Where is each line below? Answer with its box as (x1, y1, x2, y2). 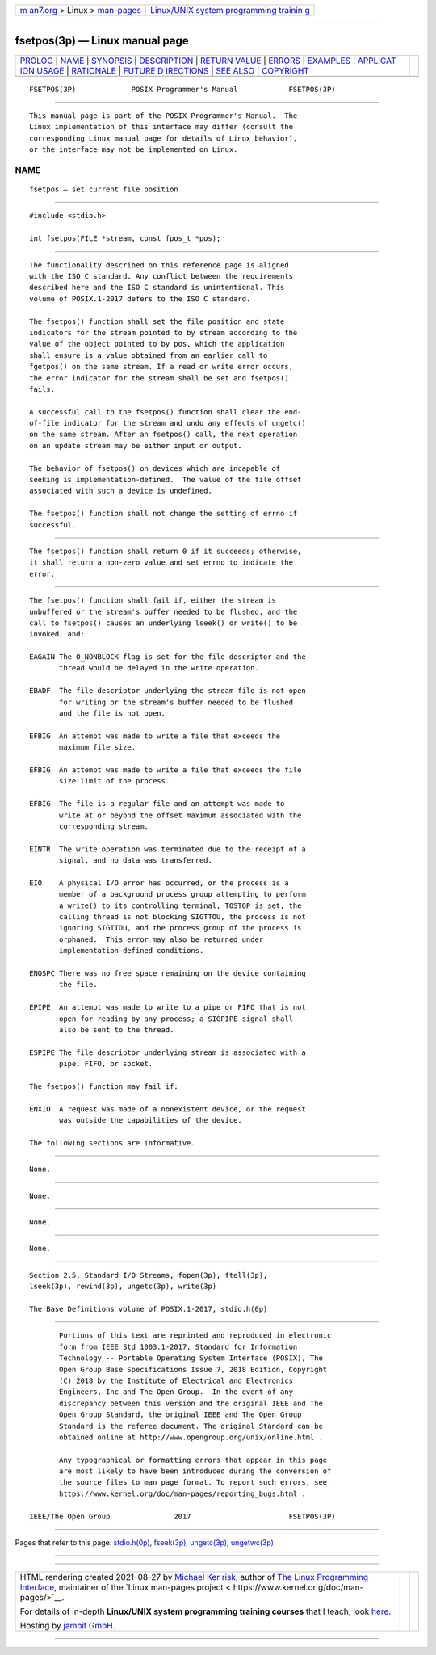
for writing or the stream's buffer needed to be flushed (59, 697, 294, 707)
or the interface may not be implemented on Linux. (29, 145, 238, 154)
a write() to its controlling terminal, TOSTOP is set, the (59, 901, 302, 910)
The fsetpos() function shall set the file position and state (29, 317, 285, 326)
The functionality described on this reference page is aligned (29, 260, 290, 270)
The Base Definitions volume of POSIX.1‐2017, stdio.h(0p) (29, 1304, 268, 1314)
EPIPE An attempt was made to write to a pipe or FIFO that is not (29, 1002, 306, 1012)
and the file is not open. (59, 709, 166, 718)
